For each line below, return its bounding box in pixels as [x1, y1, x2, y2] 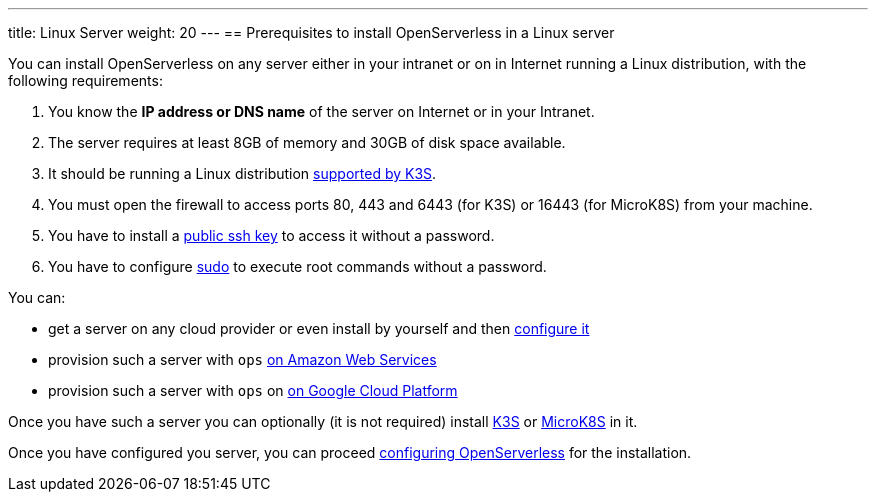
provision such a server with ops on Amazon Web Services [48, 351, 437, 368]
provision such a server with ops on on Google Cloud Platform [48, 382, 458, 399]
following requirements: [8, 72, 163, 89]
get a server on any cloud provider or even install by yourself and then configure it [48, 320, 590, 337]
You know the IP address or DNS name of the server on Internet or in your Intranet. [48, 103, 595, 120]
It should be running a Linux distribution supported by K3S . [48, 165, 437, 182]
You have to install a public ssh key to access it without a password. [48, 227, 495, 244]
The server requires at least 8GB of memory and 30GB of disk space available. [48, 134, 566, 151]
